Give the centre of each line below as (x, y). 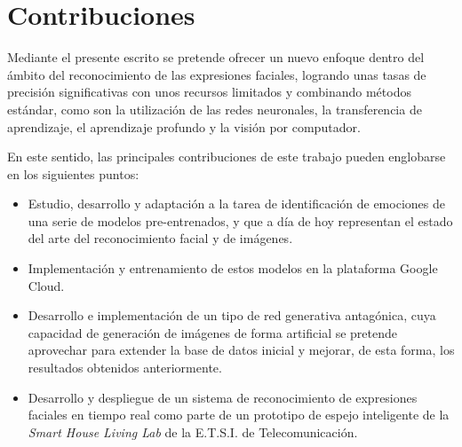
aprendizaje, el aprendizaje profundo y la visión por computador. (184, 126)
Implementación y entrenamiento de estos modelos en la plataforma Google (233, 268)
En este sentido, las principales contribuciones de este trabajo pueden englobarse (227, 157)
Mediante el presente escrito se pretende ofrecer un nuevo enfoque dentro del (216, 57)
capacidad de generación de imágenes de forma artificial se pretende (213, 332)
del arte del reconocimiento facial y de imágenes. (160, 238)
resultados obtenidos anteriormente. (125, 368)
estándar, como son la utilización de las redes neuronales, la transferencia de (215, 109)
